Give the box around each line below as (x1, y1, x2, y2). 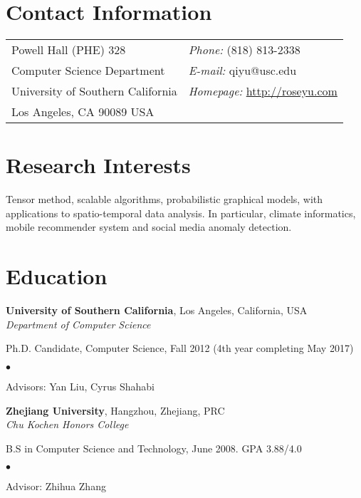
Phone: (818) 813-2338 (188, 41, 300, 58)
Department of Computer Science (6, 316, 151, 331)
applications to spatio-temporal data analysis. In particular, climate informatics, (6, 205, 356, 220)
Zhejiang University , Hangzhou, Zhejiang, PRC (6, 403, 225, 417)
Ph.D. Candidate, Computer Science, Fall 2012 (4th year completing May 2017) (6, 341, 354, 356)
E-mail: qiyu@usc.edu (188, 62, 297, 79)
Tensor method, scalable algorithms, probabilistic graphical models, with (6, 192, 323, 207)
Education (6, 261, 108, 291)
